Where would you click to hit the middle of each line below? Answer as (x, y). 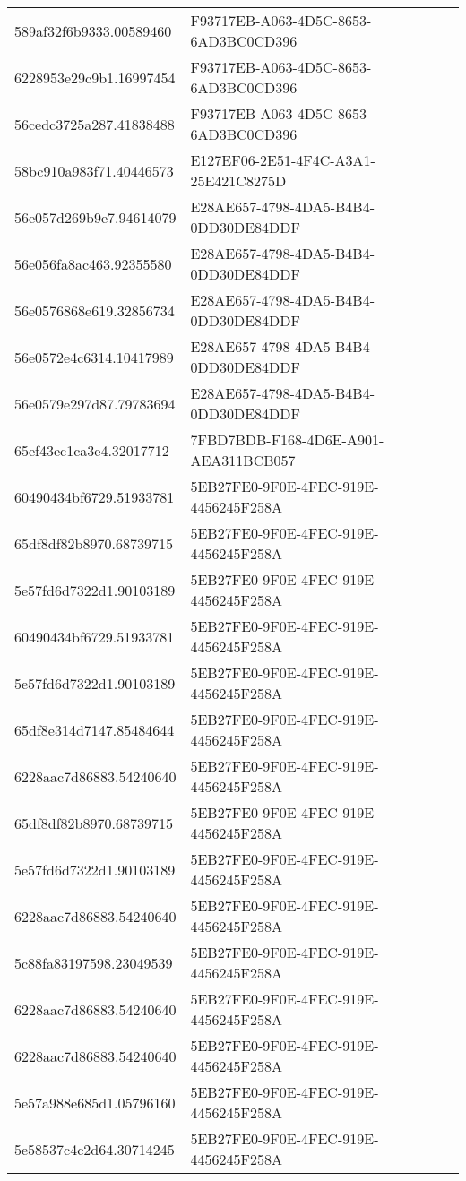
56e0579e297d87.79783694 (95, 403)
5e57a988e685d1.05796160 (95, 1102)
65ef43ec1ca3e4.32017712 (92, 450)
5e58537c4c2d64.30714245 (95, 1149)
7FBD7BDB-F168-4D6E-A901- (287, 440)
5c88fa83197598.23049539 (94, 962)
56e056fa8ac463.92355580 (93, 263)
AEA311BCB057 (243, 460)
